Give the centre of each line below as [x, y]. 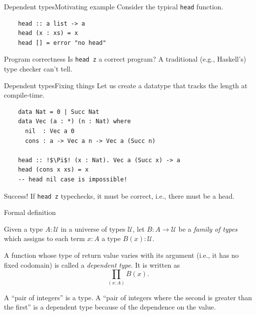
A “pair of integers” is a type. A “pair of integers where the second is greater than [128, 297]
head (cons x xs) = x [53, 170]
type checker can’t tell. [38, 69]
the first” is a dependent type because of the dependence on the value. [110, 307]
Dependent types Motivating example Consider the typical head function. [114, 6]
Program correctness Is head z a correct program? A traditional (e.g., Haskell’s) [125, 59]
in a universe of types [93, 228]
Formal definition [30, 212]
